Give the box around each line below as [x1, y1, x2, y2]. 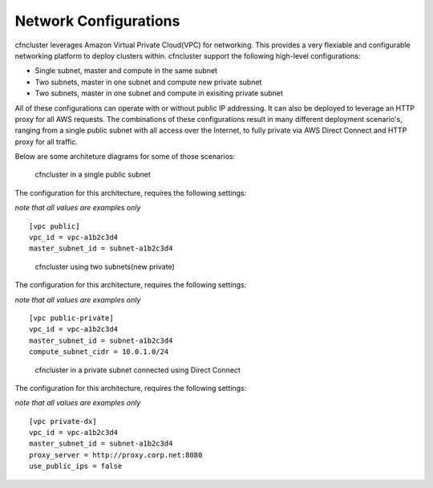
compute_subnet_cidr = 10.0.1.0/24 [29, 348, 169, 356]
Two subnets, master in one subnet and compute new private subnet [34, 77, 262, 87]
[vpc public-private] [29, 313, 114, 323]
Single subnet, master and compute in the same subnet [34, 66, 218, 75]
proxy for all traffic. [14, 136, 79, 146]
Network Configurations [14, 12, 180, 30]
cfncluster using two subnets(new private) [34, 262, 176, 271]
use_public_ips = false [29, 462, 123, 471]
